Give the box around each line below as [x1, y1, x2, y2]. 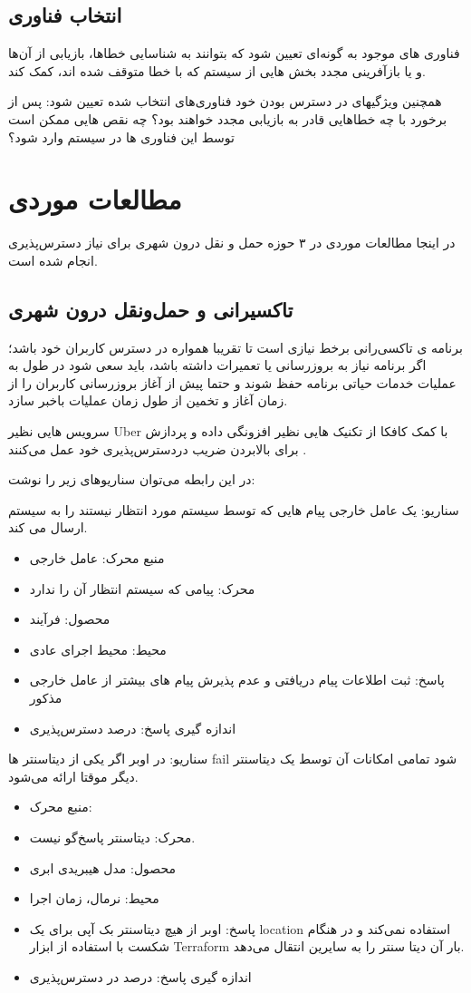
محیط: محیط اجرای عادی [29, 639, 167, 658]
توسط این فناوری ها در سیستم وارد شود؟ [8, 127, 235, 146]
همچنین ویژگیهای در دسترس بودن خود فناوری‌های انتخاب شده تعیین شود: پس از [8, 92, 442, 111]
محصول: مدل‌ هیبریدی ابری [29, 858, 177, 877]
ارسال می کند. [8, 518, 88, 537]
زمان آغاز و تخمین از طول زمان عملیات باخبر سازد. [8, 391, 288, 410]
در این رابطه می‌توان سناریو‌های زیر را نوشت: [8, 470, 255, 489]
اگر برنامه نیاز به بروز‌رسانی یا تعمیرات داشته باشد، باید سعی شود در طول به [8, 355, 427, 375]
